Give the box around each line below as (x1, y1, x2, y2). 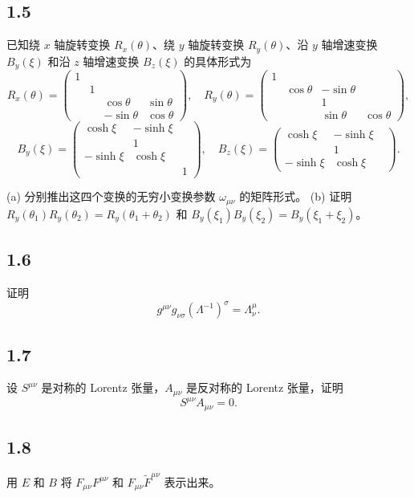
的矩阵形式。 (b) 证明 (239, 188, 352, 205)
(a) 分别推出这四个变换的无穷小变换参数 (6, 188, 216, 205)
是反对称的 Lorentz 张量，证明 (186, 379, 343, 396)
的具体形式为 (184, 52, 252, 69)
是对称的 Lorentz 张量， (41, 379, 165, 396)
